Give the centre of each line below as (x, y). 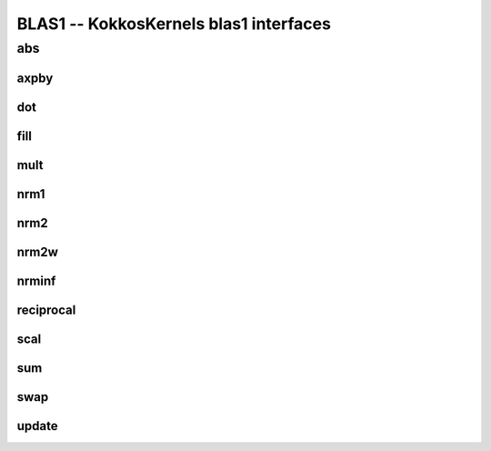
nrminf (36, 281)
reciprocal (46, 310)
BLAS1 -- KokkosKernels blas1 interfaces (174, 24)
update (37, 426)
